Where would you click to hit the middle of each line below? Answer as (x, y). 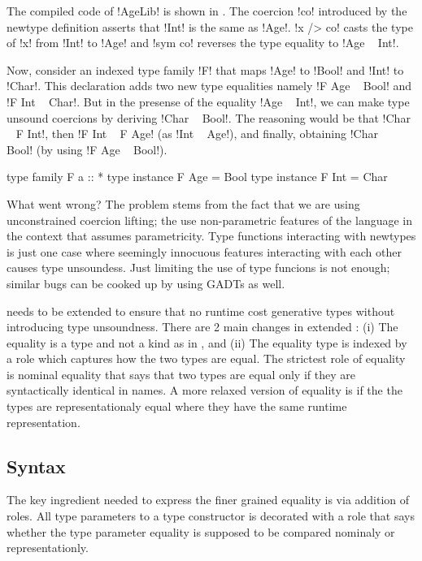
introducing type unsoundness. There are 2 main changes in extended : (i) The (202, 327)
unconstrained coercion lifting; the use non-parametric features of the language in (210, 220)
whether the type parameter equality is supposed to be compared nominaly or (201, 531)
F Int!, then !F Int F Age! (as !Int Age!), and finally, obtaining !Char (197, 134)
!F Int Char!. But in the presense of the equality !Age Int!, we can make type (208, 101)
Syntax (36, 466)
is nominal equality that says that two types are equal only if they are (181, 374)
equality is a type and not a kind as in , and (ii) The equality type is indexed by (207, 342)
